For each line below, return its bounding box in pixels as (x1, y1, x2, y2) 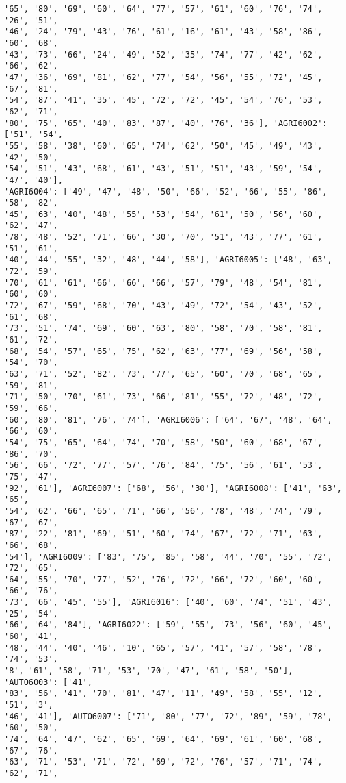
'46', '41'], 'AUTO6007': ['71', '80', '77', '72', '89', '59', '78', (4, 711, 332, 721)
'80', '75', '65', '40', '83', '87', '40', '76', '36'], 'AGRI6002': (4, 118, 328, 128)
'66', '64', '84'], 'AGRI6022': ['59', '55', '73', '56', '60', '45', (4, 620, 332, 630)
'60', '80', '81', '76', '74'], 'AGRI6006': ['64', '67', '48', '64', (4, 414, 332, 425)
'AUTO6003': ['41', (4, 677, 92, 687)
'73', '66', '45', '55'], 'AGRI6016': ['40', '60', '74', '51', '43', (4, 597, 332, 608)
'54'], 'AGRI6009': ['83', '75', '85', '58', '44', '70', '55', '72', (4, 551, 332, 562)
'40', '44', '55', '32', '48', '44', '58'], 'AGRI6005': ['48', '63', (4, 255, 332, 265)
